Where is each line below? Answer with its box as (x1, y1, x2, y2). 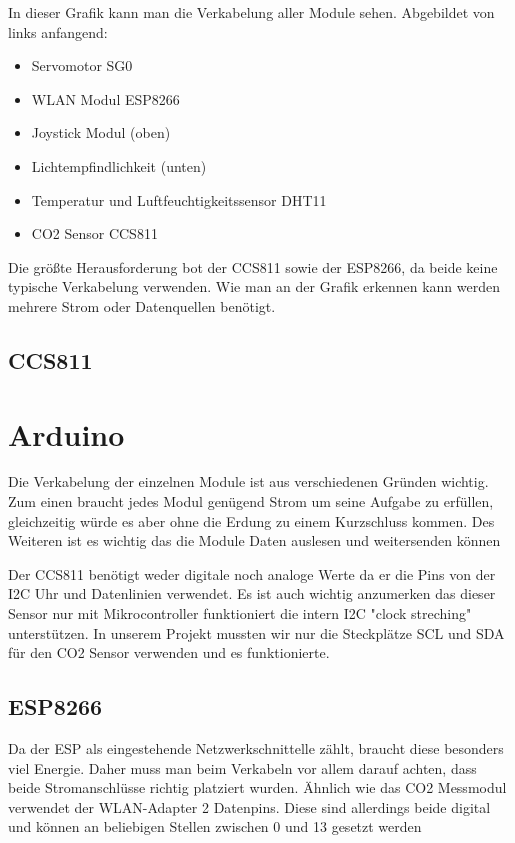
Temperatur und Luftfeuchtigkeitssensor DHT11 (31, 189, 327, 210)
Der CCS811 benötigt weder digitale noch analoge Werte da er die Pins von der (8, 563, 496, 584)
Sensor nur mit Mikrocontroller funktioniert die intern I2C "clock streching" (8, 603, 472, 623)
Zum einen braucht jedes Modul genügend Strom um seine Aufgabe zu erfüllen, (8, 491, 494, 512)
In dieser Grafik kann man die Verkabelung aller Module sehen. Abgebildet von (8, 2, 495, 22)
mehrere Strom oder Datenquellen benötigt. (8, 295, 276, 316)
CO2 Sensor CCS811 (31, 223, 158, 244)
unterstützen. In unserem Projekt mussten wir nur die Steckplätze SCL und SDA (8, 622, 505, 643)
